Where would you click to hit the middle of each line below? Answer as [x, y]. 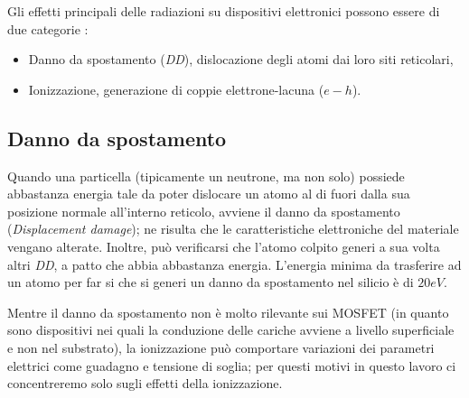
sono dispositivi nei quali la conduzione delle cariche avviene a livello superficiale [231, 330]
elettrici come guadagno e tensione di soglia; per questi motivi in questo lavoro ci [232, 365]
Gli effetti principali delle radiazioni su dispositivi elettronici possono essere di [224, 11]
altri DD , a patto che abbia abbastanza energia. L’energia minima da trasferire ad [234, 264]
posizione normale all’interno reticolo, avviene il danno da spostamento [204, 211]
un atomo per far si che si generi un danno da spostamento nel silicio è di [211, 282]
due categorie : [48, 28]
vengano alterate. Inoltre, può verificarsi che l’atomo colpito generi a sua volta [224, 246]
